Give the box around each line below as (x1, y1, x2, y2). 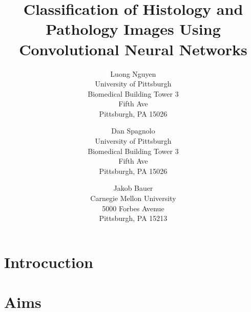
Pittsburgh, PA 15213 (99, 213, 168, 224)
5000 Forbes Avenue (102, 203, 164, 213)
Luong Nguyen (110, 68, 156, 79)
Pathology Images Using (46, 18, 221, 39)
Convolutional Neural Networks (19, 38, 247, 59)
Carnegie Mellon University (90, 193, 176, 204)
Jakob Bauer (113, 183, 153, 193)
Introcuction (4, 251, 93, 272)
